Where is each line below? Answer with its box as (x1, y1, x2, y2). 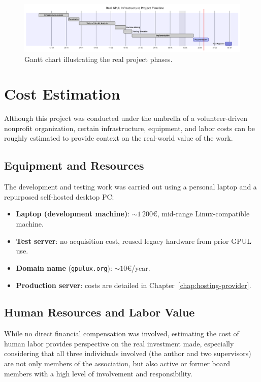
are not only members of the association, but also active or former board (4, 358, 231, 369)
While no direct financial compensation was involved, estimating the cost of (4, 328, 239, 339)
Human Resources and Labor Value (4, 304, 195, 320)
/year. (132, 262, 150, 273)
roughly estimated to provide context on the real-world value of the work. (4, 133, 233, 143)
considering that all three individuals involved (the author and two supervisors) (4, 348, 251, 359)
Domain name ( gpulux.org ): (16, 262, 112, 273)
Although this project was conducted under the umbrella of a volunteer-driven (4, 113, 248, 123)
